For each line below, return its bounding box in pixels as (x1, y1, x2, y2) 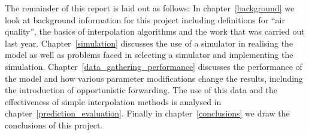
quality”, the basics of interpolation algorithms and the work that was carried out (5, 25, 305, 38)
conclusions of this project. (5, 118, 103, 131)
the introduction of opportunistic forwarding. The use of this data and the (5, 84, 278, 96)
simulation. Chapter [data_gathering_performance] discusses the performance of (5, 60, 302, 72)
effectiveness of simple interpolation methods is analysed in (5, 95, 222, 108)
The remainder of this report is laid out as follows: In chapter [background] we (5, 2, 295, 14)
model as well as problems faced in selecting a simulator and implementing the (5, 48, 293, 61)
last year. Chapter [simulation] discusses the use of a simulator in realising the (5, 36, 293, 49)
